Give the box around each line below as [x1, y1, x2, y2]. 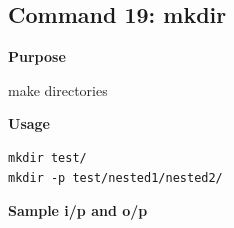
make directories [8, 79, 108, 100]
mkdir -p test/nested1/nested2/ [8, 170, 223, 185]
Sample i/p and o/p [8, 200, 148, 221]
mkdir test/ [8, 150, 87, 165]
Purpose [8, 46, 66, 67]
